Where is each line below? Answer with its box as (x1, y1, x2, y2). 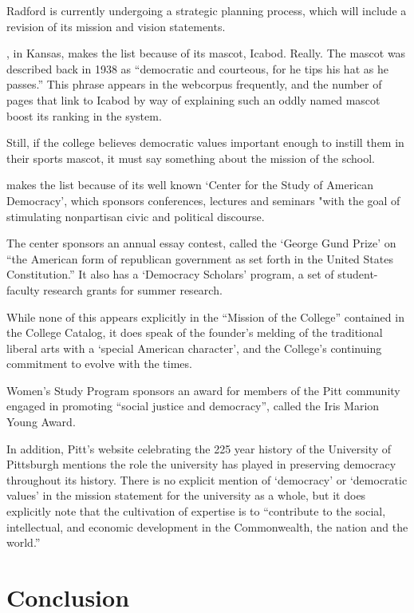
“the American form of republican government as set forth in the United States (6, 250, 393, 267)
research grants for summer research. (43, 281, 223, 298)
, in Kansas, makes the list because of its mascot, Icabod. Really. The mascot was (6, 45, 406, 61)
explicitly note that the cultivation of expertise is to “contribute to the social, (6, 503, 386, 520)
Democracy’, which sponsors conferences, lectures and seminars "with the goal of (6, 192, 400, 208)
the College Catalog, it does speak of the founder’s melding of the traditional (6, 324, 383, 341)
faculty (6, 281, 40, 298)
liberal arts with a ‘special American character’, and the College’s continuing (6, 339, 382, 356)
